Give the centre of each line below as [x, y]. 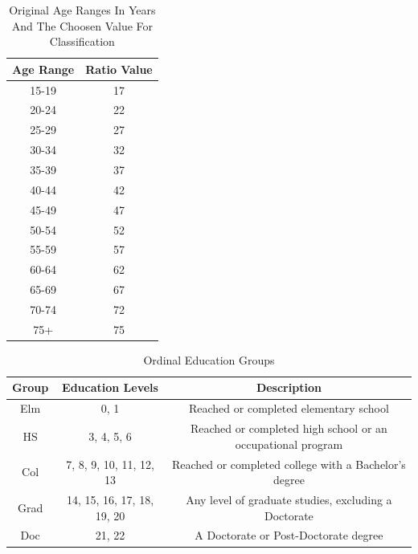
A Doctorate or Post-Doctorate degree [289, 535]
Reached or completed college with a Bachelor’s [289, 464]
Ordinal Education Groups [209, 359]
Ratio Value [119, 69]
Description [289, 387]
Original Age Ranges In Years [82, 10]
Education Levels [110, 387]
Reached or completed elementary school [289, 408]
